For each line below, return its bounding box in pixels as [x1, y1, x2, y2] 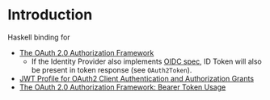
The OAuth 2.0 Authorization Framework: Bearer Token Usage [19, 82, 226, 92]
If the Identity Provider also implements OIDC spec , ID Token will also [31, 56, 262, 66]
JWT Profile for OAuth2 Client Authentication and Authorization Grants [19, 73, 255, 83]
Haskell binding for [7, 32, 70, 42]
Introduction [7, 6, 93, 24]
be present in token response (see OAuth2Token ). [31, 65, 192, 74]
